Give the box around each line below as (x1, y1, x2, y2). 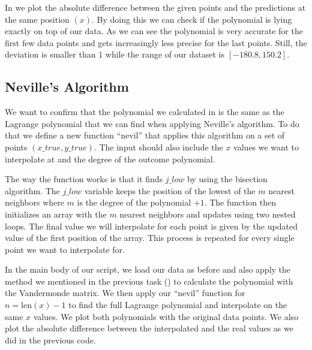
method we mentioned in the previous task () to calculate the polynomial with (5, 274, 293, 287)
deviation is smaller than (5, 48, 96, 61)
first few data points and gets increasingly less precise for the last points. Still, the (5, 36, 307, 49)
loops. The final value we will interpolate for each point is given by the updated (5, 219, 298, 232)
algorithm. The (5, 184, 60, 197)
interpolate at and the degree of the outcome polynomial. (5, 152, 215, 165)
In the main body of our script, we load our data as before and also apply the (5, 263, 291, 276)
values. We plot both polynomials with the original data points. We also (33, 310, 299, 322)
